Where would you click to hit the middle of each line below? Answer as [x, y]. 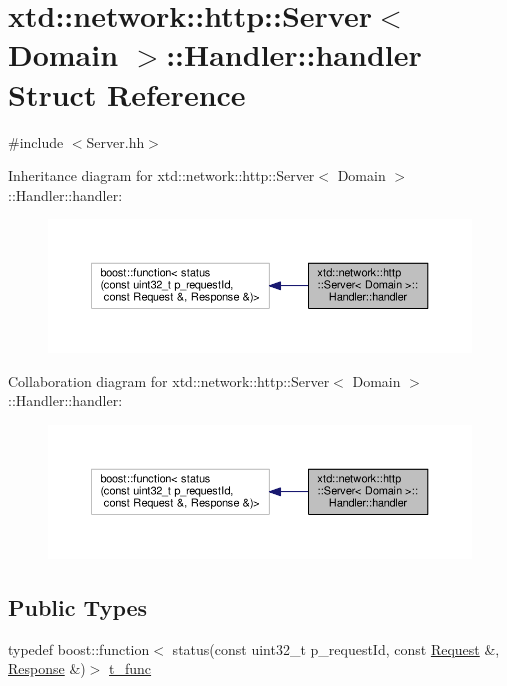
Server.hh [115, 141]
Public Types [78, 606]
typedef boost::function [79, 648]
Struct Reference [127, 93]
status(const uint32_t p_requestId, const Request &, [336, 648]
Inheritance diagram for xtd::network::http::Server [161, 175]
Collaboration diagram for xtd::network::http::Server [169, 380]
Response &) [47, 668]
